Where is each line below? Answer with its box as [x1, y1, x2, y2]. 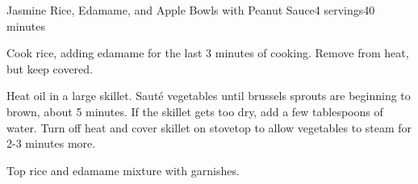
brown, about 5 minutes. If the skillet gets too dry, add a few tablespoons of [6, 102, 383, 119]
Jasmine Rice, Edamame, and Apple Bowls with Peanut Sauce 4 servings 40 [6, 2, 375, 18]
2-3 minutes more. [6, 135, 96, 152]
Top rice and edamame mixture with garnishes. [6, 161, 240, 178]
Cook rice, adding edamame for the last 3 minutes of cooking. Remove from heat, [6, 44, 409, 61]
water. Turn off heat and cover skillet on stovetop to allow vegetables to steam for [6, 119, 412, 136]
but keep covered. [6, 60, 93, 77]
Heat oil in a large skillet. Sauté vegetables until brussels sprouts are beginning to [6, 87, 411, 104]
